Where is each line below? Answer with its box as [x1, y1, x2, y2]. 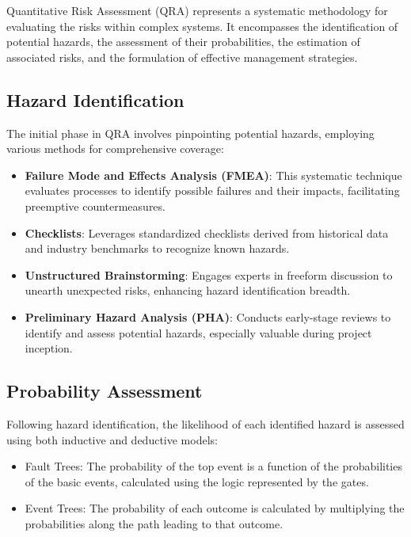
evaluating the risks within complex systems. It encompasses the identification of [6, 17, 398, 34]
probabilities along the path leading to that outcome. [25, 515, 284, 531]
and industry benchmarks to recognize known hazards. [25, 240, 290, 257]
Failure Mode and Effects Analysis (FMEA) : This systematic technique [25, 166, 402, 183]
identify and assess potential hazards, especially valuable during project [25, 324, 372, 341]
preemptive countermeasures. [25, 197, 166, 214]
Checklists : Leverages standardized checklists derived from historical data [25, 224, 389, 241]
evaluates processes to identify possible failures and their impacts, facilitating [25, 182, 400, 199]
